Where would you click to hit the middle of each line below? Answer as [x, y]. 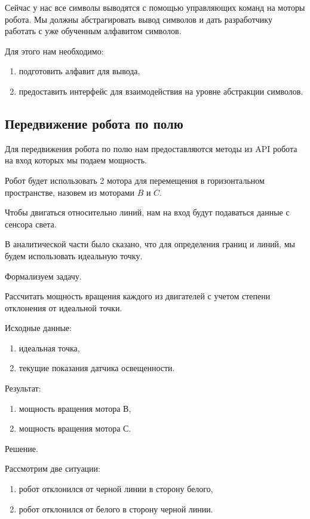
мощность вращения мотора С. [75, 428]
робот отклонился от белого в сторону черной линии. [116, 509]
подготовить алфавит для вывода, [79, 71]
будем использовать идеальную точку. [74, 255]
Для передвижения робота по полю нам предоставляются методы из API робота [151, 148]
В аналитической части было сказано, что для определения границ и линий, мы [150, 244]
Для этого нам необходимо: [54, 51]
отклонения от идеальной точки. [64, 307]
